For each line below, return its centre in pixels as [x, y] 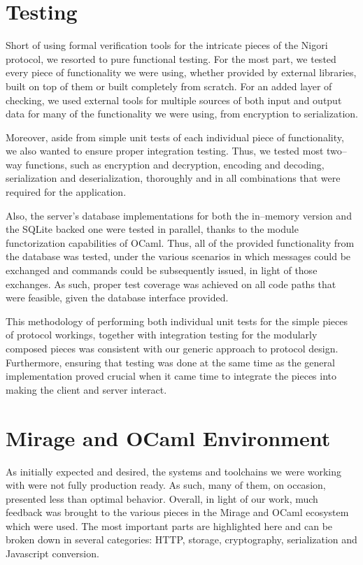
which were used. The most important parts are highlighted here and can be [169, 525]
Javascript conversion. [52, 553]
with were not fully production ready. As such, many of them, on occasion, [166, 485]
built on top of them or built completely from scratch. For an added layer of [169, 86]
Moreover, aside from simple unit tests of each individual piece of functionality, [175, 137]
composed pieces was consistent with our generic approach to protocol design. [172, 348]
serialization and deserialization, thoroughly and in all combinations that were [173, 178]
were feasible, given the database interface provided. [117, 298]
